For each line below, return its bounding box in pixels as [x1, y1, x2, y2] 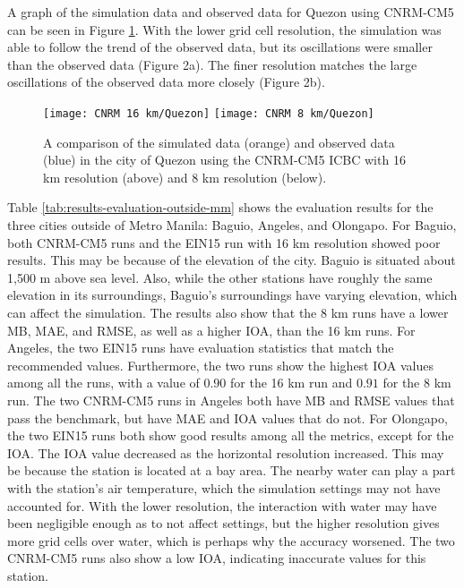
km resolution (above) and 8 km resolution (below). [43, 167, 327, 186]
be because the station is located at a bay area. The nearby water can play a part [7, 461, 456, 480]
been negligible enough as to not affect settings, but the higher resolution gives [7, 514, 440, 533]
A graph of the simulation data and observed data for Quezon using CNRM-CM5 [7, 3, 454, 21]
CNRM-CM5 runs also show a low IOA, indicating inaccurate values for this [7, 549, 426, 567]
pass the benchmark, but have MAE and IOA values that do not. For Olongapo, [7, 408, 448, 427]
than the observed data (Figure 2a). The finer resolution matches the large [7, 55, 417, 73]
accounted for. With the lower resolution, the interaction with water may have [7, 496, 437, 515]
